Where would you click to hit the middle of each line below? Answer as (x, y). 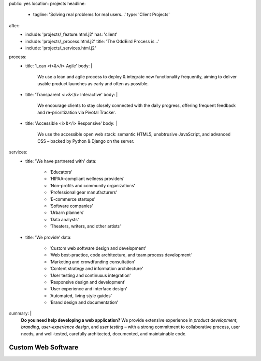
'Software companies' (72, 206)
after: (14, 25)
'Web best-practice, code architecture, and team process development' (121, 255)
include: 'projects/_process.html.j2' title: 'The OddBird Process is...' (92, 41)
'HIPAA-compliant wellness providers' (87, 179)
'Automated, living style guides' (81, 296)
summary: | (20, 313)
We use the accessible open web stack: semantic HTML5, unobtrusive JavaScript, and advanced (134, 134)
